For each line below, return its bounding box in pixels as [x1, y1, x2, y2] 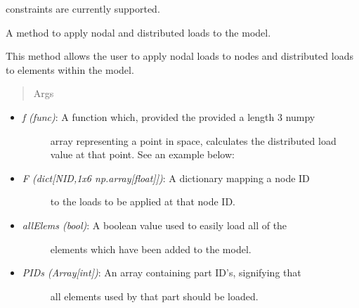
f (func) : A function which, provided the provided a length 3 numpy [22, 109, 315, 124]
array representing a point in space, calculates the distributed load [50, 133, 337, 148]
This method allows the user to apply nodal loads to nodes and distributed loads [6, 49, 353, 63]
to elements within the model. [6, 62, 134, 77]
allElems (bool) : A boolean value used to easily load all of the [22, 217, 287, 232]
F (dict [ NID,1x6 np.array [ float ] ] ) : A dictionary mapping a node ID [22, 170, 310, 185]
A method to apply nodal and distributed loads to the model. [6, 25, 271, 39]
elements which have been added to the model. [50, 241, 252, 256]
